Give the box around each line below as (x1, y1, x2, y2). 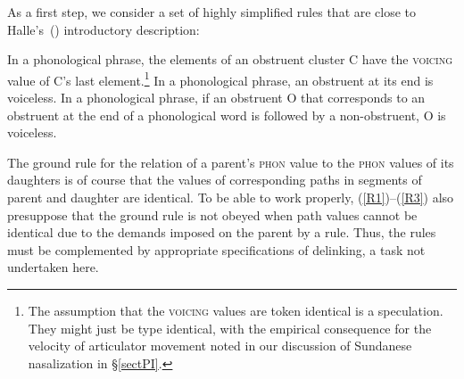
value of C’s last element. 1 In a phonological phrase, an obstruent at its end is (7, 68, 434, 89)
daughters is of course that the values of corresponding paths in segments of (7, 170, 422, 189)
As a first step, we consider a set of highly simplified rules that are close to (7, 3, 417, 21)
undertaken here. (7, 258, 99, 276)
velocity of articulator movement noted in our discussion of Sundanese (28, 336, 412, 355)
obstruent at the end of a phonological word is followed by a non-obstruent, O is (7, 105, 446, 124)
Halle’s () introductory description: (7, 20, 200, 38)
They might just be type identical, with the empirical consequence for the (28, 318, 432, 337)
